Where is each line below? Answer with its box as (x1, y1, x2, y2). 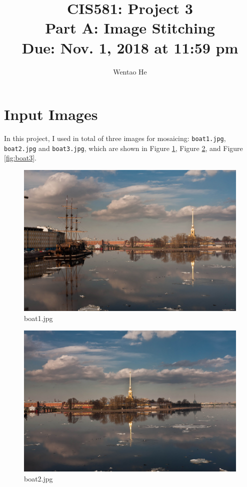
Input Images (4, 104, 98, 124)
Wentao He (113, 66, 147, 76)
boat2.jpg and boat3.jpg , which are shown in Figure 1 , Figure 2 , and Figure (4, 142, 243, 153)
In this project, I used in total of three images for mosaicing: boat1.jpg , (4, 133, 226, 143)
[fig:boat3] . (4, 152, 36, 163)
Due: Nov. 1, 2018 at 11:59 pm (21, 37, 238, 57)
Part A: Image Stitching (45, 17, 215, 38)
